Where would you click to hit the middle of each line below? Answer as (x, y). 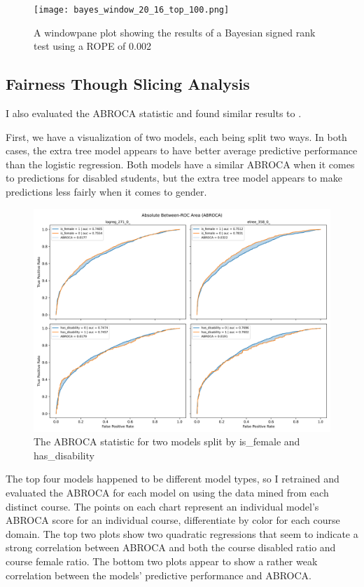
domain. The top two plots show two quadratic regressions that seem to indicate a (182, 533)
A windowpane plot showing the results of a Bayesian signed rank (175, 32)
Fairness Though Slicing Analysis (128, 84)
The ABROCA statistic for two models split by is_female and (167, 441)
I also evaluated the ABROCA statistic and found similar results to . (154, 113)
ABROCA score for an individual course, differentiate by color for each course (173, 520)
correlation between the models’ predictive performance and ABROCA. (159, 575)
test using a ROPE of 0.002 (92, 46)
